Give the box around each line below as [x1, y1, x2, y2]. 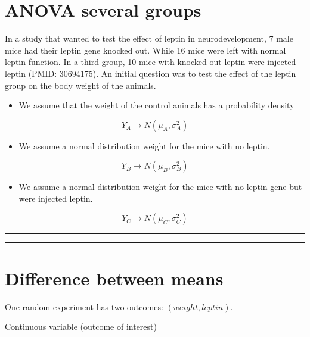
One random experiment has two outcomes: [5, 300, 163, 313]
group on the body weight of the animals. [5, 79, 156, 91]
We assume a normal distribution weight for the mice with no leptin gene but [18, 180, 302, 193]
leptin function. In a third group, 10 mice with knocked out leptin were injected [5, 55, 296, 68]
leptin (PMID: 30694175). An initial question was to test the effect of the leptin [5, 67, 296, 79]
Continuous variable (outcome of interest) [5, 320, 157, 333]
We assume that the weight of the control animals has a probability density [18, 99, 294, 111]
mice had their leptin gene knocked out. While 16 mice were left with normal [5, 43, 286, 56]
